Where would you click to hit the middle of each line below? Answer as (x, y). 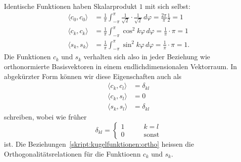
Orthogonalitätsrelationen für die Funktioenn (72, 153)
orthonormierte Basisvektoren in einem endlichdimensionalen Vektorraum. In (120, 66)
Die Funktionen (27, 57)
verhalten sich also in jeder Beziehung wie (147, 57)
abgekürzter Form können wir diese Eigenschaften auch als (93, 76)
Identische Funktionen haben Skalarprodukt (71, 6)
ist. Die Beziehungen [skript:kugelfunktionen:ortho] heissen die (99, 143)
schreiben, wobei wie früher (46, 117)
